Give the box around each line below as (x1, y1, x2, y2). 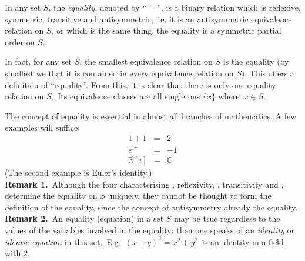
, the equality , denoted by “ (48, 1, 146, 13)
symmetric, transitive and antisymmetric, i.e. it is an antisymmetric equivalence (5, 12, 292, 25)
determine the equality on (5, 189, 98, 202)
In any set (5, 1, 41, 13)
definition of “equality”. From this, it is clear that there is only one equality (5, 78, 276, 91)
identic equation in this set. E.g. (5, 235, 121, 247)
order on (5, 35, 35, 48)
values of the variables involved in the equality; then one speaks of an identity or (5, 224, 295, 236)
